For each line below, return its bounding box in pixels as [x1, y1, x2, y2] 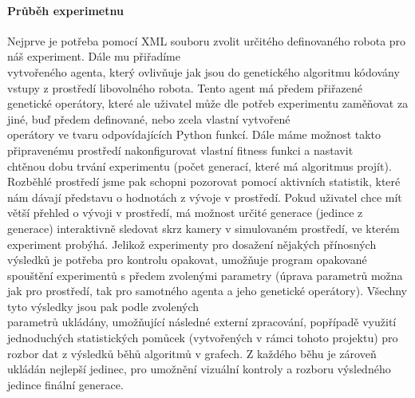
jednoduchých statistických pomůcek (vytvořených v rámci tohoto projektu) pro [7, 329, 398, 346]
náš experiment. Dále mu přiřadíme [7, 48, 180, 65]
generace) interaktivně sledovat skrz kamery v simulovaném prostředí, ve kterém [7, 219, 400, 236]
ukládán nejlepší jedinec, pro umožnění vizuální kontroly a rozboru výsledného [7, 361, 391, 377]
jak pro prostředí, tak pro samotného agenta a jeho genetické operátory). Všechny [7, 282, 407, 299]
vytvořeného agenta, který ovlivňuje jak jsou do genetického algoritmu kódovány [7, 63, 400, 80]
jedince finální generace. [7, 376, 124, 392]
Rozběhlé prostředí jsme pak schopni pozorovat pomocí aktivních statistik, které [7, 173, 401, 190]
